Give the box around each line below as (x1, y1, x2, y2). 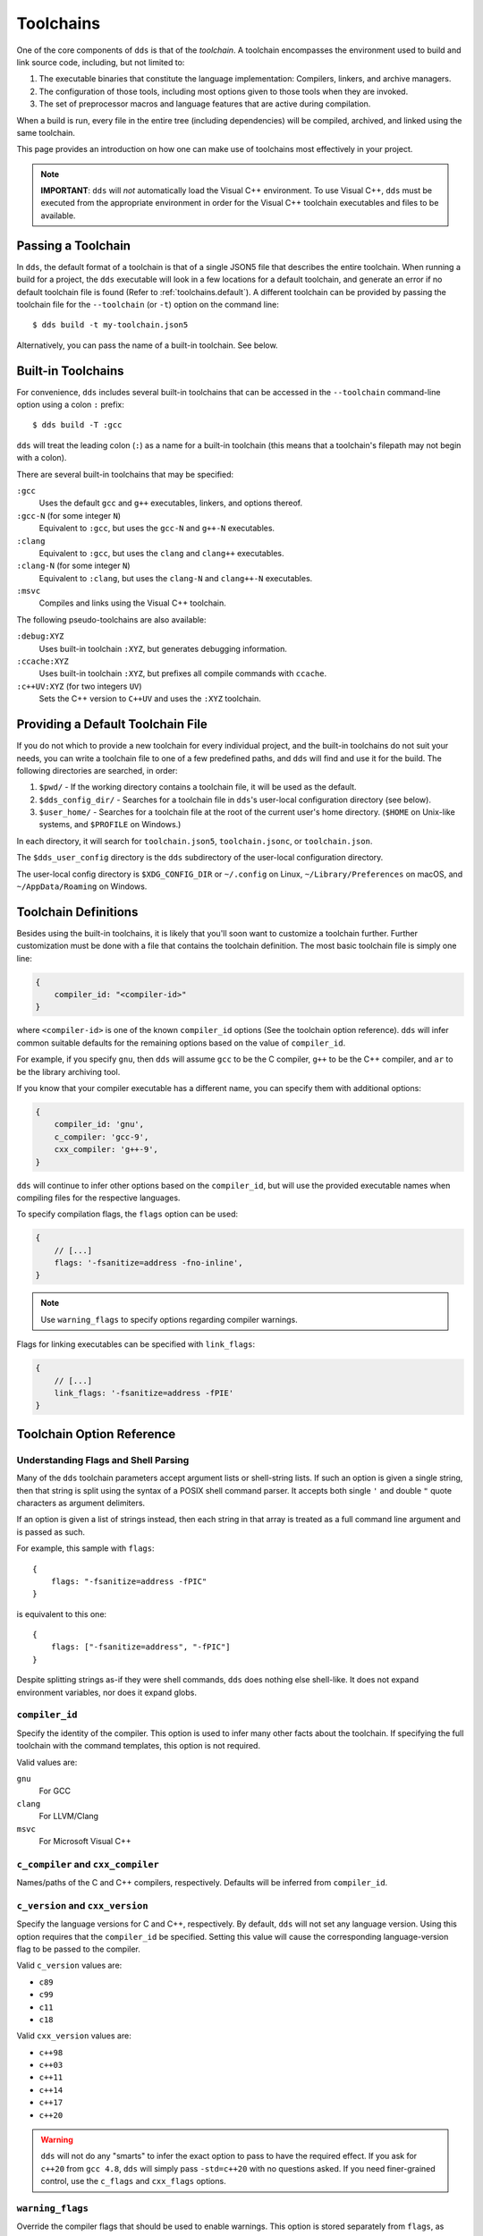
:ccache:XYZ (16, 656, 69, 666)
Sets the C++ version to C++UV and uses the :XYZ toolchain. (38, 693, 261, 704)
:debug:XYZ (16, 631, 64, 641)
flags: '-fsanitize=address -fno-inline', (54, 1258, 243, 1268)
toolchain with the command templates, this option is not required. (16, 1741, 261, 1751)
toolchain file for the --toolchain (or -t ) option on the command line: (16, 299, 279, 309)
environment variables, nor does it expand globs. (16, 1687, 197, 1698)
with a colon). (16, 453, 67, 463)
